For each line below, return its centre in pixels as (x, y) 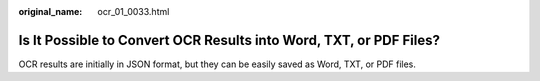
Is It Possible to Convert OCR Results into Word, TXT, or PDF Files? (229, 40)
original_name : (50, 11)
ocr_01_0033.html (133, 11)
